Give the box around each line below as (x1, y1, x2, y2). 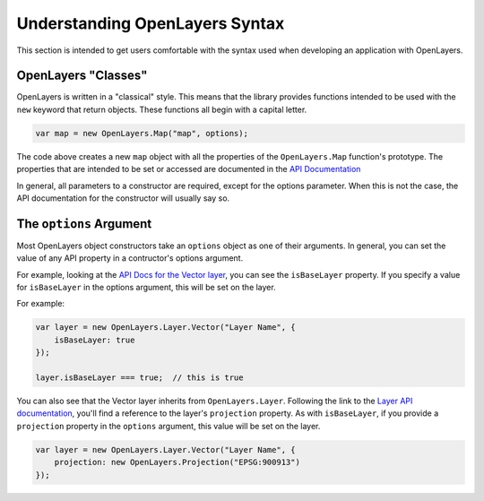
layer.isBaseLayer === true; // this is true (35, 373, 244, 383)
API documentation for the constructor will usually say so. (16, 193, 230, 203)
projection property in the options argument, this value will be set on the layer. (16, 420, 321, 431)
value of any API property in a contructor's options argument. (16, 253, 244, 263)
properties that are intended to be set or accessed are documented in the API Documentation (16, 164, 361, 175)
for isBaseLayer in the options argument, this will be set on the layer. (16, 282, 277, 293)
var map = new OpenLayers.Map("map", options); (35, 128, 248, 138)
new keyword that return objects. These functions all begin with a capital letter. (16, 104, 307, 115)
